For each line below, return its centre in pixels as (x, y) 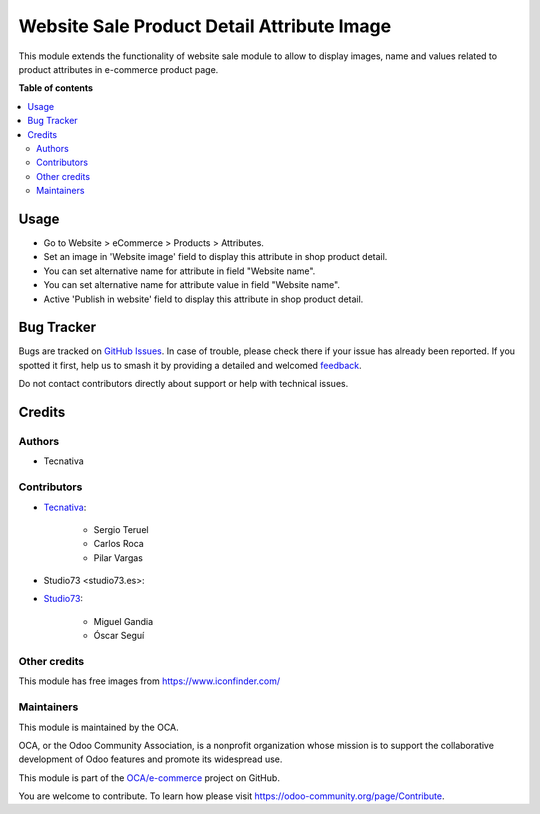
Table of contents (56, 88)
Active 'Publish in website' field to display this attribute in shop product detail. (203, 299)
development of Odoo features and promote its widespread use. (150, 759)
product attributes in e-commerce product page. (118, 69)
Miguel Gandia (123, 621)
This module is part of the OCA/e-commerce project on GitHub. (149, 777)
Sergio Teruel (121, 529)
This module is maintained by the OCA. (98, 727)
